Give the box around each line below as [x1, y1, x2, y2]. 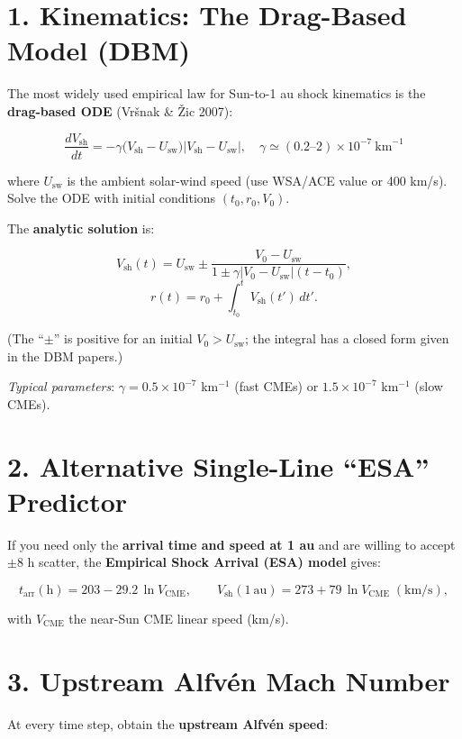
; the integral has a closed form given [245, 329, 449, 348]
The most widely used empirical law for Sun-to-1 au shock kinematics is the [7, 84, 426, 103]
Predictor [7, 482, 128, 519]
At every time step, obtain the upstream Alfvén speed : [7, 714, 329, 733]
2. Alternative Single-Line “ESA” [7, 447, 430, 484]
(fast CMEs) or [234, 377, 319, 396]
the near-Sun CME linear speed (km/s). [68, 608, 289, 627]
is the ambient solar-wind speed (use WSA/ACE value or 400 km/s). [67, 170, 448, 189]
